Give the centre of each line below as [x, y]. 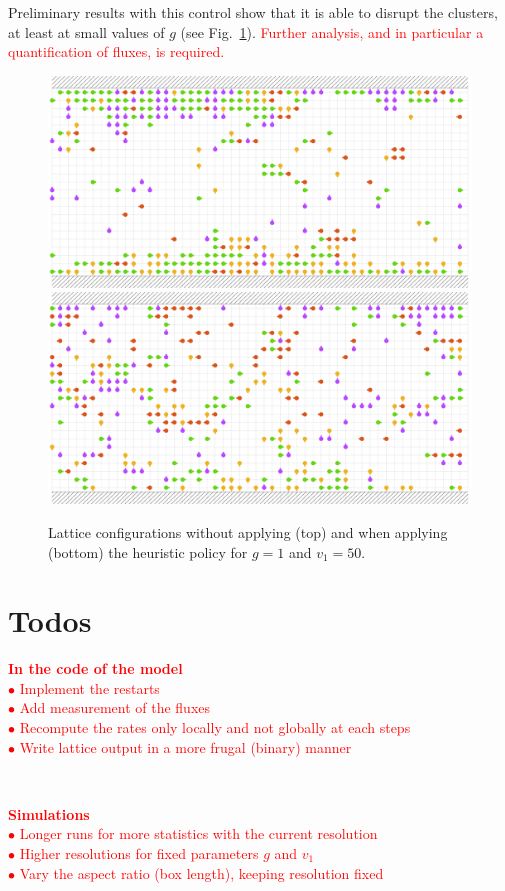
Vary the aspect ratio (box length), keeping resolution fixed [201, 872]
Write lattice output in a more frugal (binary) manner [185, 746]
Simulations [49, 813]
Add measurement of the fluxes [115, 707]
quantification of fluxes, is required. [116, 51]
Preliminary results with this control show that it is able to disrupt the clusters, [253, 12]
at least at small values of [86, 31]
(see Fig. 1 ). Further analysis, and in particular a [332, 31]
